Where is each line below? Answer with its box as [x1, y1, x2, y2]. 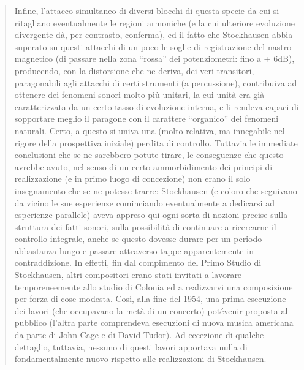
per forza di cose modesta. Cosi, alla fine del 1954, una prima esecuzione [14, 292, 286, 305]
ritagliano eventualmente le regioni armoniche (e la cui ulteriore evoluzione [14, 16, 295, 29]
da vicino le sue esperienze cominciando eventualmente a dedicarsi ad [14, 196, 275, 209]
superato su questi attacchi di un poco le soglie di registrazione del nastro [14, 40, 292, 53]
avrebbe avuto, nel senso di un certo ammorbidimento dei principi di [14, 160, 273, 173]
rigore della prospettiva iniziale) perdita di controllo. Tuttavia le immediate [14, 136, 298, 149]
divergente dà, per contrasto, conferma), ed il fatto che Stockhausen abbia [14, 28, 293, 41]
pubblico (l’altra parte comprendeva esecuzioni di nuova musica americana [14, 316, 294, 329]
